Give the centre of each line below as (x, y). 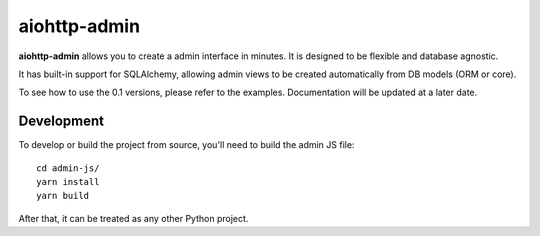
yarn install (68, 182)
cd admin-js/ (68, 168)
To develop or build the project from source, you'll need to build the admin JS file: (186, 145)
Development (61, 121)
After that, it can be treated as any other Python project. (133, 218)
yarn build (63, 196)
